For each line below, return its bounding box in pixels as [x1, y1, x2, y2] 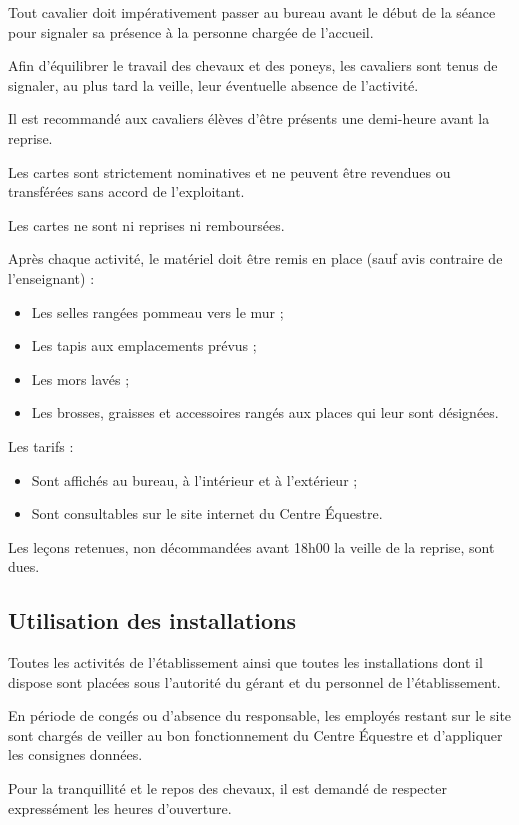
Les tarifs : [8, 435, 74, 456]
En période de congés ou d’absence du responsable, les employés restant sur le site [8, 705, 512, 726]
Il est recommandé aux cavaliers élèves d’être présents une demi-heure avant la [8, 108, 490, 129]
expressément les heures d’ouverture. [8, 797, 232, 818]
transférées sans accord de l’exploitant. [8, 181, 245, 202]
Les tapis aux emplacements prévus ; [31, 335, 257, 356]
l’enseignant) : [8, 267, 95, 288]
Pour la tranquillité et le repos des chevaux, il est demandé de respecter [8, 778, 447, 799]
